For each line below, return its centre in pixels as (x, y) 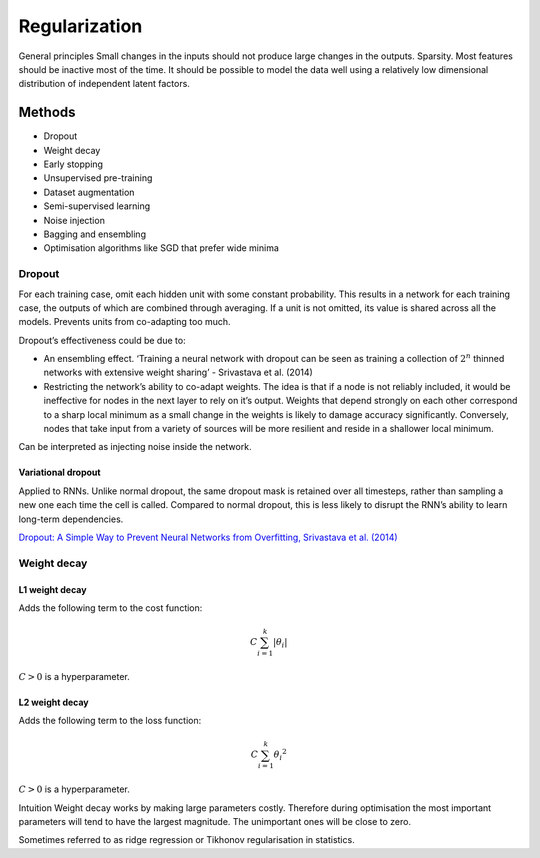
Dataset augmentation (89, 192)
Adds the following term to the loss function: (110, 721)
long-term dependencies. (71, 519)
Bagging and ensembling (95, 234)
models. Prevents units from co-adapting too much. (124, 322)
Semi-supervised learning (97, 206)
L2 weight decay (53, 702)
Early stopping (73, 164)
